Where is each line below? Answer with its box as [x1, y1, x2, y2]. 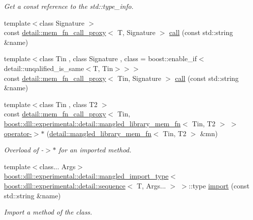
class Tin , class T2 [39, 99, 98, 109]
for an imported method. [59, 145, 131, 155]
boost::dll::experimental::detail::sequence [4, 180, 126, 190]
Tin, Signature [117, 73, 161, 83]
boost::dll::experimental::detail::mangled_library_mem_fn [4, 118, 181, 128]
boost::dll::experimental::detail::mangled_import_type [4, 171, 169, 181]
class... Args [39, 161, 76, 171]
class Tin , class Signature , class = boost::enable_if [39, 53, 197, 64]
